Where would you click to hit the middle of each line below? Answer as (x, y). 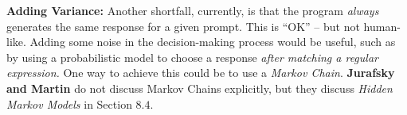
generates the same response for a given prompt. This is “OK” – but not (183, 26)
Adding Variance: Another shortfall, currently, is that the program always (193, 10)
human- (382, 26)
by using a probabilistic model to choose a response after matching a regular (192, 57)
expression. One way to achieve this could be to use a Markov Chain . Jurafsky (201, 73)
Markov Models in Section (69, 103)
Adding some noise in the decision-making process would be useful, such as (213, 42)
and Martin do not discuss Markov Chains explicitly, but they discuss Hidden (200, 88)
